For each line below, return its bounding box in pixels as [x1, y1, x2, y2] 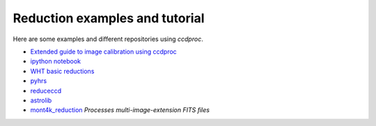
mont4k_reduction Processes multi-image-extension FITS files [30, 106, 210, 114]
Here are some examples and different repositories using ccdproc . [13, 35, 203, 43]
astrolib [30, 96, 52, 104]
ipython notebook [30, 57, 81, 65]
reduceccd [30, 86, 62, 95]
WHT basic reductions [30, 67, 95, 75]
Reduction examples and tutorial [13, 10, 205, 26]
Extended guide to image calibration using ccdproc [30, 47, 177, 56]
